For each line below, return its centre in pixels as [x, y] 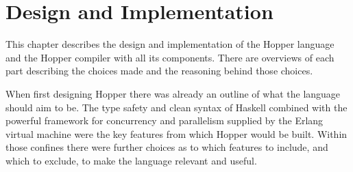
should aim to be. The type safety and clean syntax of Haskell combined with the [176, 107]
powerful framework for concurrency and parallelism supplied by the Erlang [165, 120]
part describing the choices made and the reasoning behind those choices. [159, 71]
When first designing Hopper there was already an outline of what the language [173, 93]
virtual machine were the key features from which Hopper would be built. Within [176, 133]
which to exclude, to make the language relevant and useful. [131, 160]
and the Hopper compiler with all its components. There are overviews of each [170, 57]
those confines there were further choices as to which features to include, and [167, 147]
